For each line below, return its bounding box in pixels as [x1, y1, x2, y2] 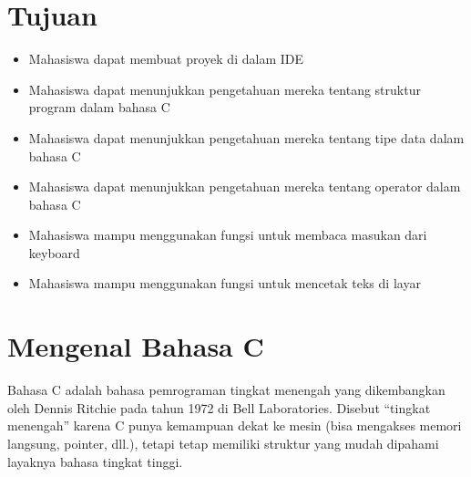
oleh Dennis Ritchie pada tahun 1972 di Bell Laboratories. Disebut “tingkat [7, 398, 431, 417]
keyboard [28, 243, 80, 262]
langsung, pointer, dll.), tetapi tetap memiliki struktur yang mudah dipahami [7, 433, 439, 452]
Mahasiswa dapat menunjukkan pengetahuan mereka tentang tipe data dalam [28, 128, 465, 147]
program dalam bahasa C [28, 98, 170, 117]
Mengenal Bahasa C [7, 327, 264, 365]
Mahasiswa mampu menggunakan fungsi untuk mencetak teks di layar [28, 274, 421, 293]
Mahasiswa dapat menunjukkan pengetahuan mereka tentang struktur [28, 79, 421, 99]
